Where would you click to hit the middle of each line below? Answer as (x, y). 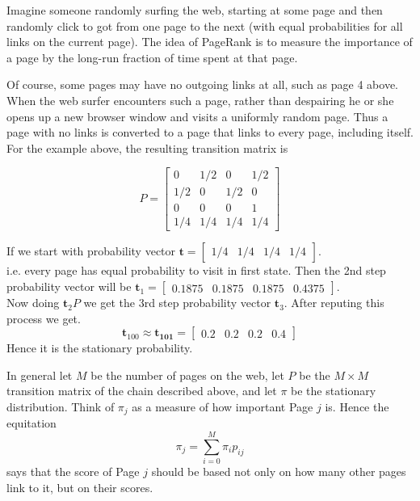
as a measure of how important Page (223, 407)
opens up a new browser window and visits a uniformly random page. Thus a (197, 116)
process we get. (44, 318)
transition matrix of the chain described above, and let (142, 391)
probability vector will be (69, 286)
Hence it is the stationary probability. (100, 348)
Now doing (33, 303)
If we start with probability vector (91, 251)
